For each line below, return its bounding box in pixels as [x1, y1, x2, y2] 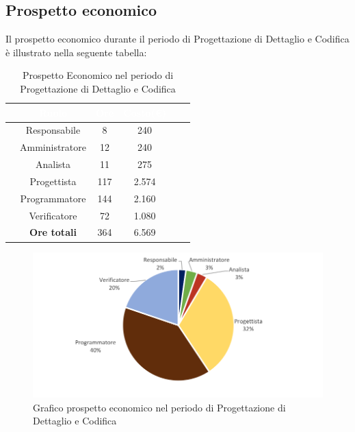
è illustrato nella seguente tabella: [5, 45, 147, 59]
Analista [35, 157, 71, 171]
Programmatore [20, 191, 86, 205]
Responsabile [25, 123, 81, 137]
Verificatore [29, 208, 77, 222]
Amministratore [20, 140, 86, 154]
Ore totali [29, 225, 77, 239]
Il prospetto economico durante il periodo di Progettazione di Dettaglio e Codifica [5, 32, 350, 46]
